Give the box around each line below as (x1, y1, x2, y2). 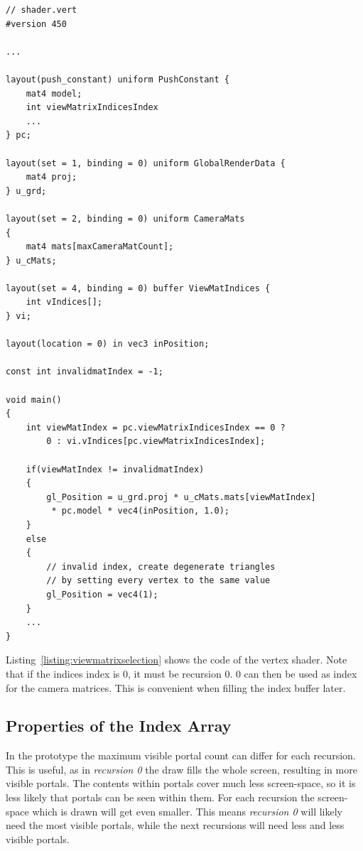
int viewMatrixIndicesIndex (26, 102, 158, 113)
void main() (6, 394, 62, 405)
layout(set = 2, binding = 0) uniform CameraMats (6, 213, 245, 224)
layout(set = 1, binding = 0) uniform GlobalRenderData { (6, 158, 286, 168)
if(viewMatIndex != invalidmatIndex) (26, 464, 205, 475)
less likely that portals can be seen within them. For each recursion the (6, 790, 315, 805)
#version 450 (6, 18, 67, 29)
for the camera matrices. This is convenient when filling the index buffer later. (6, 680, 346, 695)
